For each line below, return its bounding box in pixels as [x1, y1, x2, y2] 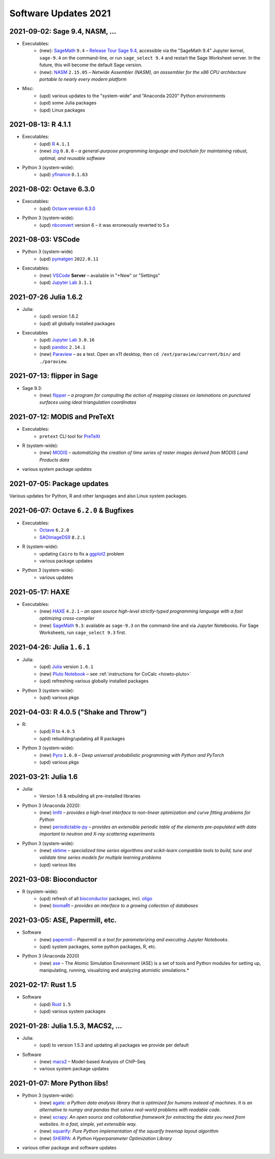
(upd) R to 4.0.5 [39, 728, 75, 734]
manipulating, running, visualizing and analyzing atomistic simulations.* [39, 967, 189, 973]
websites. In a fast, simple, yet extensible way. [39, 1121, 137, 1127]
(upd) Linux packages [39, 107, 86, 113]
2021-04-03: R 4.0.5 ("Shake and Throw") [9, 707, 147, 716]
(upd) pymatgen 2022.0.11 [39, 255, 99, 262]
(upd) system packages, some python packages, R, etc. [39, 943, 157, 950]
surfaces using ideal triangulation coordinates [39, 399, 137, 405]
